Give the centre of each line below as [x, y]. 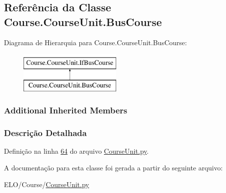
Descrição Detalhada [45, 133]
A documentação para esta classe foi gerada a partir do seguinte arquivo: [113, 168]
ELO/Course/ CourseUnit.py [47, 184]
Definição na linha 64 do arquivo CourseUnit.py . [76, 151]
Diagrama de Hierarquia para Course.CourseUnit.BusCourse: [96, 42]
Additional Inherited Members [66, 110]
